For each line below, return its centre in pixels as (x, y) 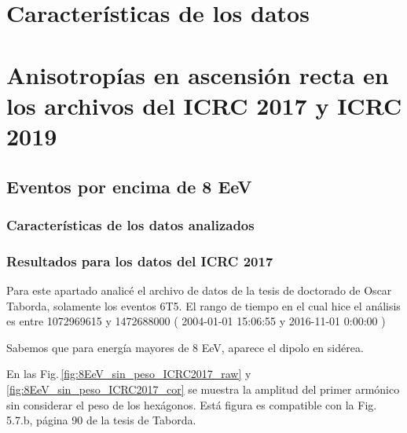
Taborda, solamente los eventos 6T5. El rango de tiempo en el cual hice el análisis (203, 305)
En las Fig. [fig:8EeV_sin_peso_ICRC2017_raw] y (129, 374)
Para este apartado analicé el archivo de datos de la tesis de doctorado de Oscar (199, 290)
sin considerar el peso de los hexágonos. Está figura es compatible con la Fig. (192, 404)
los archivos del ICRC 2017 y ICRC (204, 105)
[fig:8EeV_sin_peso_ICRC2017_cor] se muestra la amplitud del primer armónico (203, 389)
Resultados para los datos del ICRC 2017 (140, 261)
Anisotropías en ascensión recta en (198, 74)
